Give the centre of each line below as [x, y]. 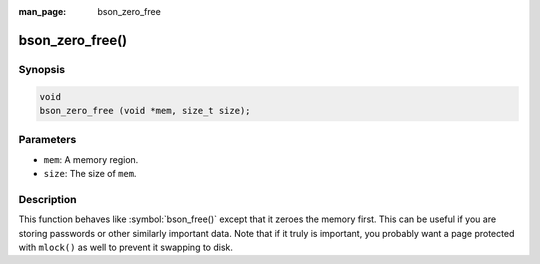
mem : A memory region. [91, 159]
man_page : [42, 11]
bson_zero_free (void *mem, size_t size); [145, 110]
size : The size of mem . [90, 174]
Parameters [47, 140]
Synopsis [41, 69]
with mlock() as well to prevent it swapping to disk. [126, 247]
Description [47, 199]
